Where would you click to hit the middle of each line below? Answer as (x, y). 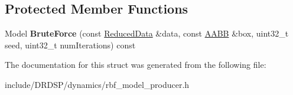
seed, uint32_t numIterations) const (70, 45)
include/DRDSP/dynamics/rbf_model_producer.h (97, 84)
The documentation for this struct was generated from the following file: (136, 65)
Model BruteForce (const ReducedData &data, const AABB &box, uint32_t (147, 33)
